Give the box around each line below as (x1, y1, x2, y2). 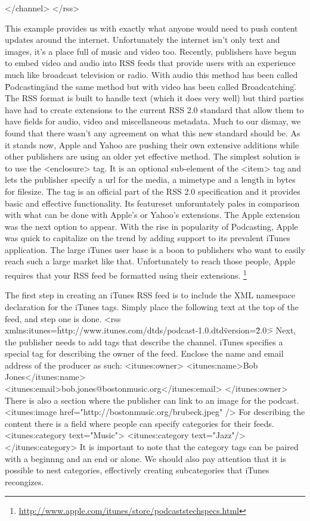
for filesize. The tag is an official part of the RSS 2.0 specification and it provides (5, 185, 300, 197)
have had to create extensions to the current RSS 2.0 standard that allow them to (5, 103, 304, 116)
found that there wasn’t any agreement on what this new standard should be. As (5, 126, 300, 139)
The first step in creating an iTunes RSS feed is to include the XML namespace (5, 289, 295, 301)
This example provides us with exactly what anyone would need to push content (5, 21, 298, 34)
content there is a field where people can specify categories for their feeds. (5, 417, 274, 429)
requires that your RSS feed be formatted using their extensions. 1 (5, 267, 247, 281)
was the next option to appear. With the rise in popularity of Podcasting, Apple (5, 220, 298, 232)
